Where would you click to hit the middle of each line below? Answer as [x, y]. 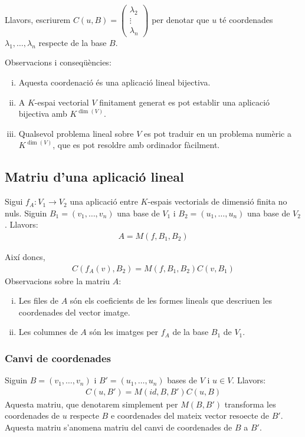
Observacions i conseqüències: [58, 62]
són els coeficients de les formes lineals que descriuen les [171, 300]
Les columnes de [48, 332]
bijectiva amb [43, 114]
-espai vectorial [62, 102]
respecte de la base [73, 42]
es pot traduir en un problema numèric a [217, 133]
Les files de [39, 300]
